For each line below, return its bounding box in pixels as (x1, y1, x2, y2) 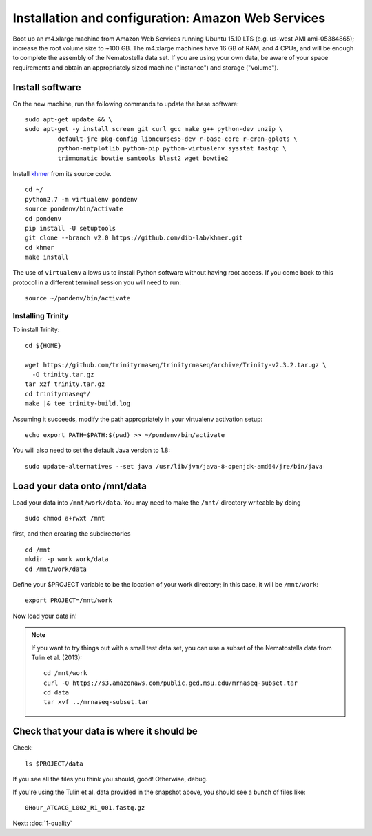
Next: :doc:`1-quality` (12, 819, 72, 828)
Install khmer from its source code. (12, 169, 112, 177)
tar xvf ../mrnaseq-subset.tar (43, 698, 149, 706)
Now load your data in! (12, 612, 77, 620)
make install (25, 253, 69, 262)
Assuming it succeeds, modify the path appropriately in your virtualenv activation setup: (12, 415, 263, 423)
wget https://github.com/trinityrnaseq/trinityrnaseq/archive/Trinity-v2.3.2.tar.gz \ (25, 361, 327, 369)
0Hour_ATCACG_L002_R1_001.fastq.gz (25, 804, 145, 811)
